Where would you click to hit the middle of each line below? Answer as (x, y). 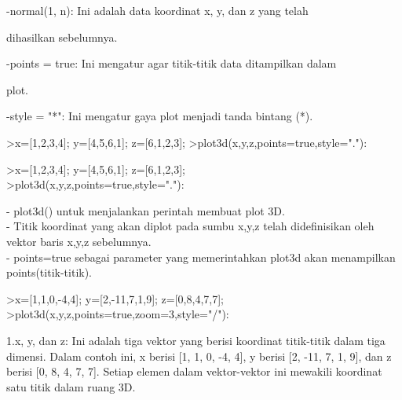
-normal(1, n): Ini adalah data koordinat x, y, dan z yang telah (157, 10)
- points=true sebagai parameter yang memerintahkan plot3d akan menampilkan (201, 257)
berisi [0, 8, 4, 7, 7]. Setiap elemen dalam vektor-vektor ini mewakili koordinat (194, 371)
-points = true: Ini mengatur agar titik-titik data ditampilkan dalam (172, 63)
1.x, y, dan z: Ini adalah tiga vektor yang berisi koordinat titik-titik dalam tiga (196, 340)
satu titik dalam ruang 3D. (71, 386)
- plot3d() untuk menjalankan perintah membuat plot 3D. (146, 210)
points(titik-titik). (49, 272)
